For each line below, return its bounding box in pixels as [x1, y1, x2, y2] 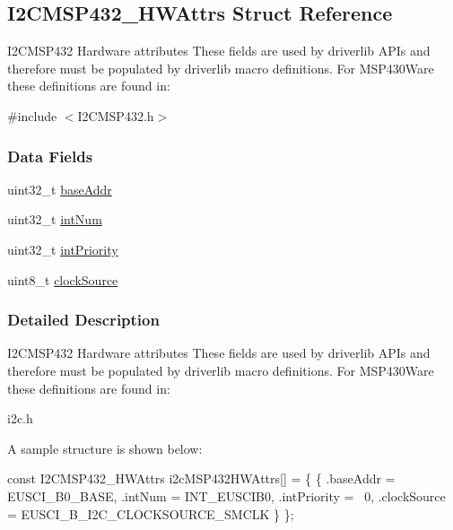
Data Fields [7, 144, 93, 167]
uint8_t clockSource [7, 270, 118, 289]
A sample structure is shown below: [7, 439, 203, 457]
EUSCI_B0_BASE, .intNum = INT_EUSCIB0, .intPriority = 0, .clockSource [7, 486, 446, 505]
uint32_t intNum [7, 210, 102, 229]
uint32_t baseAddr [7, 179, 112, 198]
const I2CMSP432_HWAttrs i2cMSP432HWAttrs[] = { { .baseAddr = [7, 469, 396, 488]
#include [7, 106, 57, 125]
